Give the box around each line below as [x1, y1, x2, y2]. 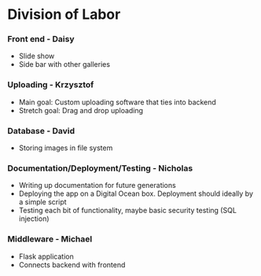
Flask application [18, 252, 74, 261]
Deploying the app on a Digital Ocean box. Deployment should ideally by [18, 189, 253, 198]
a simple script [18, 197, 68, 207]
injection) [18, 214, 50, 223]
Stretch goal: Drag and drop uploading [18, 105, 143, 115]
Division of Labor [7, 6, 121, 24]
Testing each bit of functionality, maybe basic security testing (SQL [18, 206, 237, 215]
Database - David [7, 125, 75, 136]
